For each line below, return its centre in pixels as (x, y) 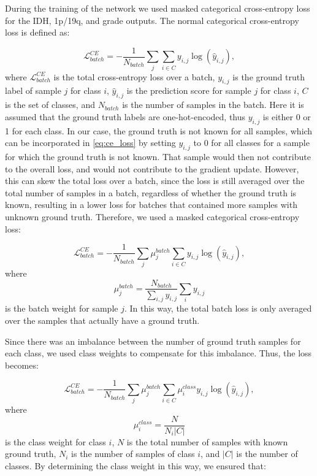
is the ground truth (269, 76)
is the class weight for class (55, 441)
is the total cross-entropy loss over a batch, (134, 76)
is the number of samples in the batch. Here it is (213, 105)
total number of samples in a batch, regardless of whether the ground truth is (151, 192)
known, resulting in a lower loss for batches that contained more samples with (151, 205)
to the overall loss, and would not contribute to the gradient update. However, (152, 168)
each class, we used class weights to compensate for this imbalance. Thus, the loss (158, 353)
